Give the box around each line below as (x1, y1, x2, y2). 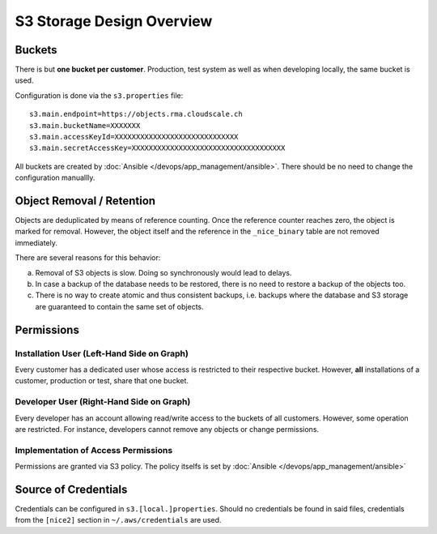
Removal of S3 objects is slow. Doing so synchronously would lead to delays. (35, 267, 292, 277)
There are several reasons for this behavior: (15, 253, 161, 263)
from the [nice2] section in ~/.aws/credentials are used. (15, 515, 222, 525)
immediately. (15, 237, 58, 247)
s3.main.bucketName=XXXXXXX (29, 121, 141, 130)
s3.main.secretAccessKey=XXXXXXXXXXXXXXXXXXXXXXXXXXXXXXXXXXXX (29, 143, 286, 153)
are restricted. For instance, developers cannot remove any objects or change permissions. (15, 424, 320, 434)
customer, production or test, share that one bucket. (15, 376, 189, 386)
